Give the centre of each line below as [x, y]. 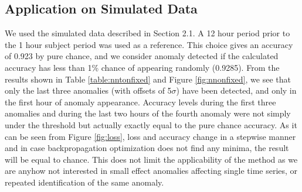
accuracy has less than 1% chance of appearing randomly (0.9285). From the [142, 67]
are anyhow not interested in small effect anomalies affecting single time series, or [151, 171]
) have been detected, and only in [236, 90]
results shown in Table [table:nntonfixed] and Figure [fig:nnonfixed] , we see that [148, 79]
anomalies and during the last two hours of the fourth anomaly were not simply [148, 113]
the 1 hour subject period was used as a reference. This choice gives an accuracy [149, 44]
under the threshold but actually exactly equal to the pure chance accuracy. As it [151, 124]
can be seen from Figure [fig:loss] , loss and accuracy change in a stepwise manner [150, 136]
